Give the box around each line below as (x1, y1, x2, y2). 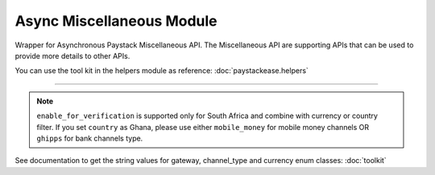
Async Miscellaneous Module (14, 12, 217, 30)
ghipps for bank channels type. (36, 133, 143, 143)
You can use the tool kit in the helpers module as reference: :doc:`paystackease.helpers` (14, 66, 309, 75)
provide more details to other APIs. (14, 51, 130, 60)
